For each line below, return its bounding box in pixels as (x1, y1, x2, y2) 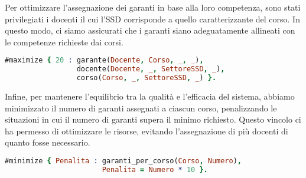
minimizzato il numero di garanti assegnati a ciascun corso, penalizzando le (5, 101, 277, 114)
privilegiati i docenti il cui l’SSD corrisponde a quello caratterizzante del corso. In (5, 12, 300, 25)
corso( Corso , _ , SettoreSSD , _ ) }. (76, 74, 217, 83)
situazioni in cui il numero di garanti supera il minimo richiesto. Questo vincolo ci (5, 113, 301, 126)
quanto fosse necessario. (5, 136, 90, 149)
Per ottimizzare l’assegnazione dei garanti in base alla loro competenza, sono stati (5, 1, 301, 13)
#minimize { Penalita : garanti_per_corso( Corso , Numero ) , (5, 156, 242, 165)
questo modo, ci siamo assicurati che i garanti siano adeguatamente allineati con (5, 24, 295, 37)
